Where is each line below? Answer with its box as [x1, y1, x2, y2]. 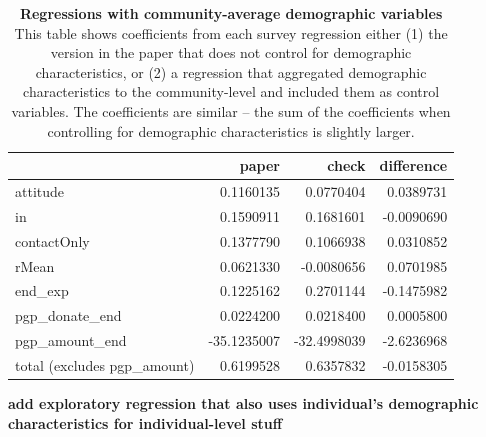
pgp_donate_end [15, 305, 122, 326]
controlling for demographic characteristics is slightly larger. [47, 120, 415, 141]
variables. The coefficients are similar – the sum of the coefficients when [11, 100, 451, 121]
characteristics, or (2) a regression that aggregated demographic [35, 61, 427, 82]
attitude [15, 181, 65, 201]
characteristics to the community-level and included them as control [23, 81, 440, 102]
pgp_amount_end [15, 330, 127, 351]
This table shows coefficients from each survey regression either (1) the [14, 22, 448, 43]
